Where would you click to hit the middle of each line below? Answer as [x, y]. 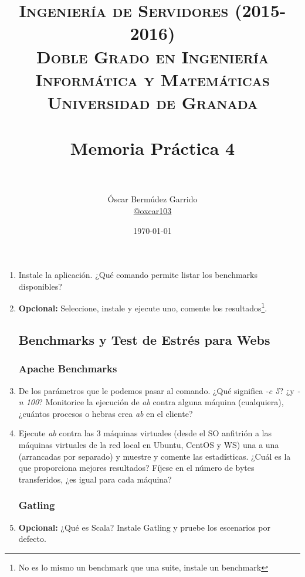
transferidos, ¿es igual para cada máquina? [95, 479]
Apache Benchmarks [68, 369]
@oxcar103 [152, 211]
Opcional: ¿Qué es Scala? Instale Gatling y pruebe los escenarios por [144, 527]
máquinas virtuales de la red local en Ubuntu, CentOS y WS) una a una [149, 445]
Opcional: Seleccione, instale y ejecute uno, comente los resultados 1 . [143, 307]
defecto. [32, 539]
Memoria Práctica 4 [152, 148]
